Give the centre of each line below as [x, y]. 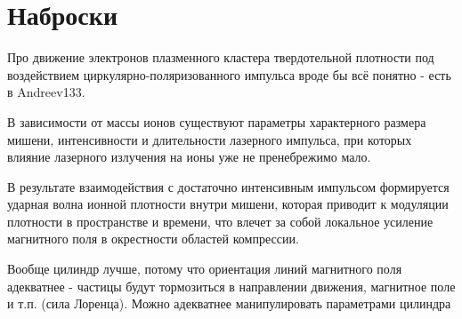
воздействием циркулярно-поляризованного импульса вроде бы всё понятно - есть [229, 74]
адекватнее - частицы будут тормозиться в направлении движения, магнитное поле [231, 286]
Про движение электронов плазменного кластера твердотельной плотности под [221, 57]
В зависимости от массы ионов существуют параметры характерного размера [217, 121]
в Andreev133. [46, 92]
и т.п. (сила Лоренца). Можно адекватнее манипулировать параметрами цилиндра [229, 303]
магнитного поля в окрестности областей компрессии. [153, 239]
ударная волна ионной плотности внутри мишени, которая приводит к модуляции [228, 204]
